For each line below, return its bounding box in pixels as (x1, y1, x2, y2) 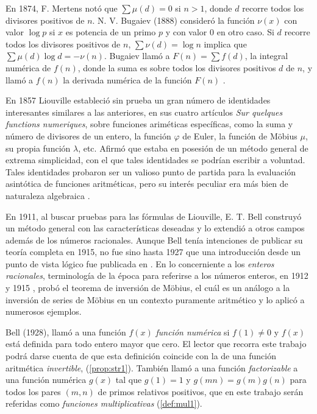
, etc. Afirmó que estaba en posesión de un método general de (78, 141, 308, 154)
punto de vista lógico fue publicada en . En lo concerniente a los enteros (5, 257, 274, 270)
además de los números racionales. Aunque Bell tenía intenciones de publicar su (5, 233, 303, 246)
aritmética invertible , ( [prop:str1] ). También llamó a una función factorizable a (5, 361, 298, 374)
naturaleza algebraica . (5, 189, 90, 202)
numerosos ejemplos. (5, 305, 82, 318)
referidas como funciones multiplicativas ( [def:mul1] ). (5, 397, 202, 410)
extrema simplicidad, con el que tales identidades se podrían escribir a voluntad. (5, 153, 305, 166)
